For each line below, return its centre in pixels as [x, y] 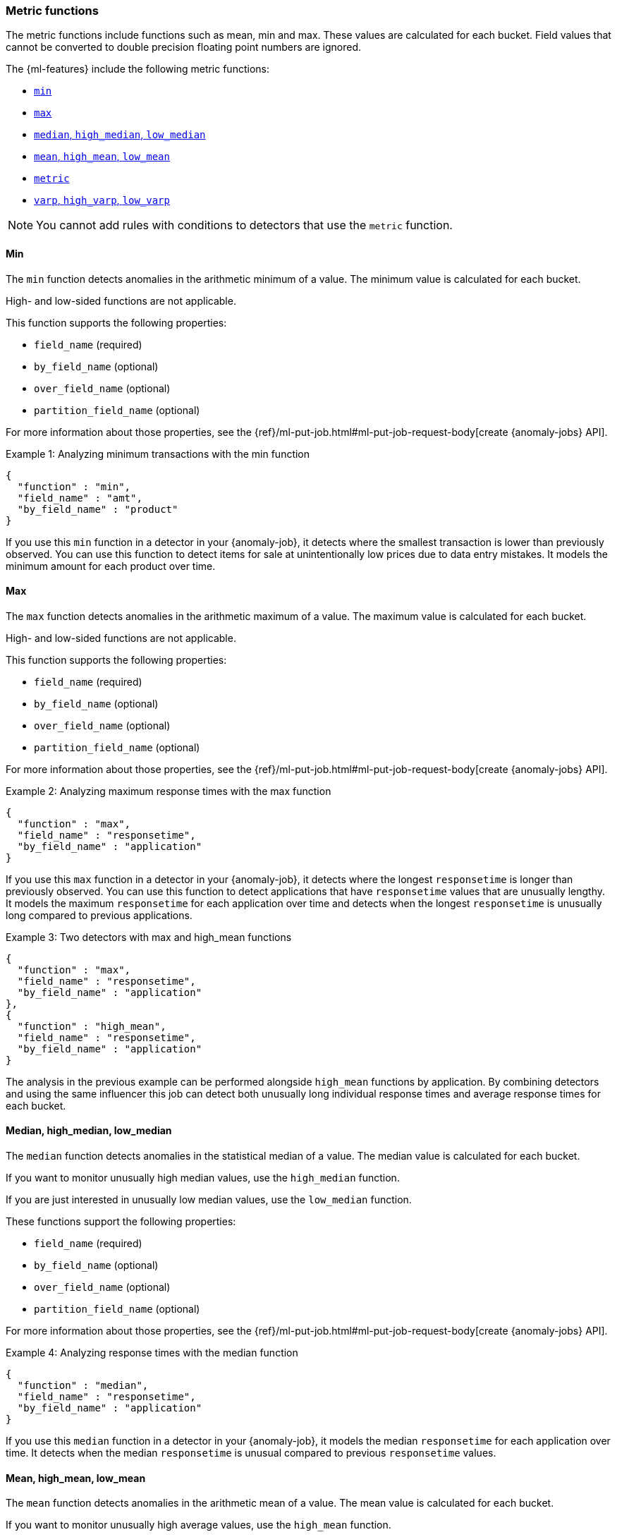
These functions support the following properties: [121, 1222]
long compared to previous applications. [99, 915]
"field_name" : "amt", [80, 498]
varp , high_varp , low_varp [102, 200]
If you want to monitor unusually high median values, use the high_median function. [203, 1178]
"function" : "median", [83, 1386]
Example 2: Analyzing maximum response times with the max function [169, 791]
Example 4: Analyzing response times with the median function [152, 1353]
